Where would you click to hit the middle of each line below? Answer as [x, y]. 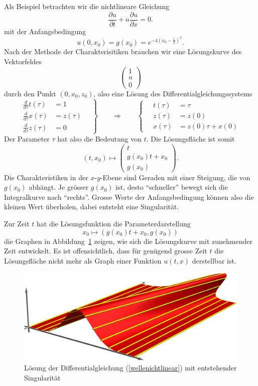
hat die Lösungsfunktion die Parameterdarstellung [113, 223]
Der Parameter [27, 138]
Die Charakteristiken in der [46, 177]
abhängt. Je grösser [59, 187]
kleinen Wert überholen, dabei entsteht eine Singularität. [92, 207]
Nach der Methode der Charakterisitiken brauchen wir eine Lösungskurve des [123, 51]
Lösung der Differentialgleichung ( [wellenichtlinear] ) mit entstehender [131, 368]
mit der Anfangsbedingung [45, 31]
